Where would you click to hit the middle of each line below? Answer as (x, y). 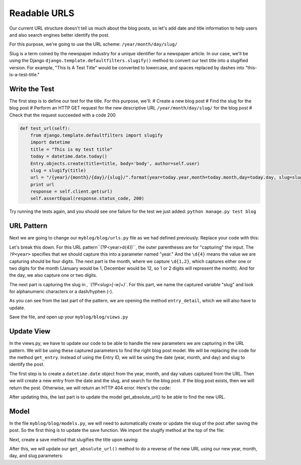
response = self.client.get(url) (71, 192)
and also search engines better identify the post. (59, 35)
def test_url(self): (45, 128)
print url (42, 184)
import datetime (50, 142)
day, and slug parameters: (36, 456)
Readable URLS (42, 13)
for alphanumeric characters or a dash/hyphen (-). (61, 292)
